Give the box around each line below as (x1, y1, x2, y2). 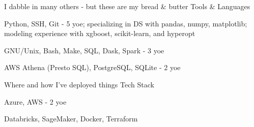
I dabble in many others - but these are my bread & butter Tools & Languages (4, 1, 250, 11)
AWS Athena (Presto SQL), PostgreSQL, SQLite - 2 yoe (4, 62, 181, 73)
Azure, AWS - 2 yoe (4, 96, 67, 107)
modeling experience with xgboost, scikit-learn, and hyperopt (4, 28, 195, 39)
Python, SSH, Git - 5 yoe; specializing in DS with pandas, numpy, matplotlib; (4, 18, 247, 28)
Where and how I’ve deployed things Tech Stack (4, 79, 154, 89)
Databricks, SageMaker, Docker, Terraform (4, 113, 138, 124)
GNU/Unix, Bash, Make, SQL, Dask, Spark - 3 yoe (4, 45, 164, 55)
